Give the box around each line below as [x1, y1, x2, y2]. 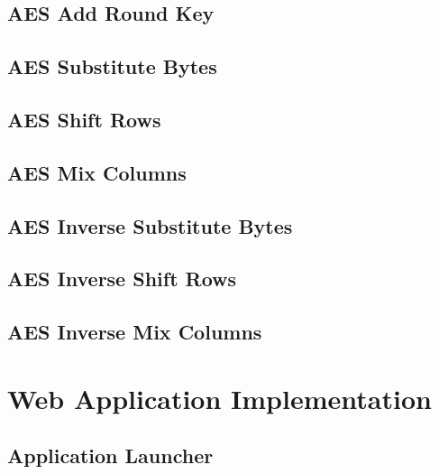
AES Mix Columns [7, 158, 187, 186]
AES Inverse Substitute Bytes [7, 211, 293, 239]
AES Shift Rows [7, 105, 161, 133]
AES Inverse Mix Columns [7, 318, 262, 346]
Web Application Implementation [7, 379, 432, 416]
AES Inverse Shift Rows [7, 265, 237, 293]
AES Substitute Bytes [7, 52, 217, 80]
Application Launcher [7, 441, 214, 469]
